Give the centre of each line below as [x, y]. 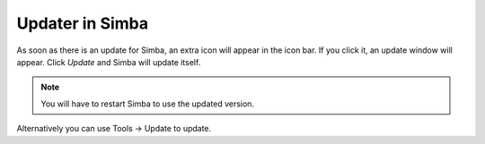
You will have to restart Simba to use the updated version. [148, 104]
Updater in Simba [83, 23]
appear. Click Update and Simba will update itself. [109, 62]
